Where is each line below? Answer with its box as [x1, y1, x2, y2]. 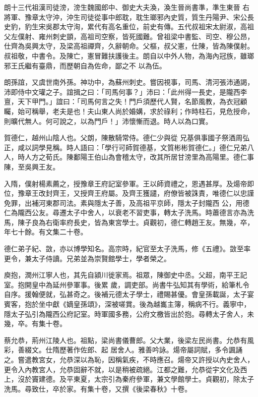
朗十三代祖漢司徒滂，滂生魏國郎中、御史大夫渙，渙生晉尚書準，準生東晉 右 [4, 2, 250, 12]
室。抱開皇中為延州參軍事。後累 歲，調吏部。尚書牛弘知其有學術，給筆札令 [4, 279, 250, 289]
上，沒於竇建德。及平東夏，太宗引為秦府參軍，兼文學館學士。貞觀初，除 [4, 374, 240, 384]
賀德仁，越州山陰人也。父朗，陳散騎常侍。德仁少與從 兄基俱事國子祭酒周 [4, 132, 243, 143]
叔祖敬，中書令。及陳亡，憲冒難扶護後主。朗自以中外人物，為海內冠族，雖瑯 [4, 50, 254, 60]
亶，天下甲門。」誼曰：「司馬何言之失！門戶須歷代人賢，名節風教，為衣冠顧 [4, 96, 247, 107]
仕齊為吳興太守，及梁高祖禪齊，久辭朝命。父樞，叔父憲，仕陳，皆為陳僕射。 [4, 41, 254, 51]
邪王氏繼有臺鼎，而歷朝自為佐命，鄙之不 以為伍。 [4, 60, 166, 70]
